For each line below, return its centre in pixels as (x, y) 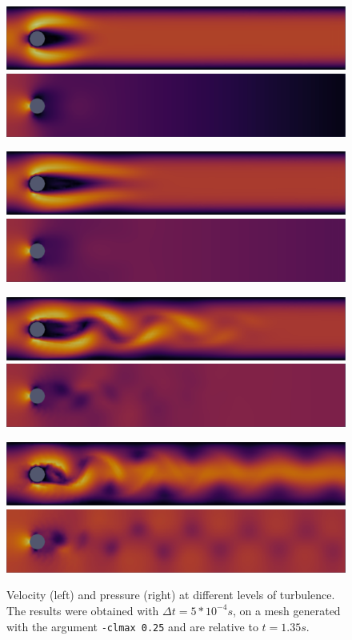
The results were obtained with (83, 610)
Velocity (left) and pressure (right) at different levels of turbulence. (171, 595)
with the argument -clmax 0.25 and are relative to (132, 626)
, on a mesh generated (287, 610)
